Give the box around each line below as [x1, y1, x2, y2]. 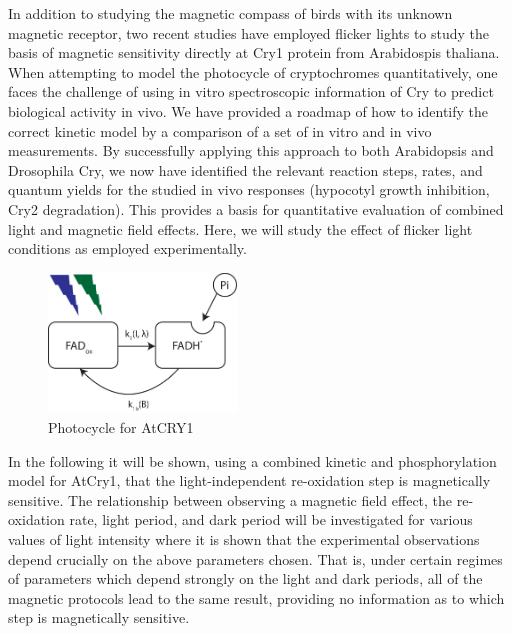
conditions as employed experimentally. [8, 238, 247, 259]
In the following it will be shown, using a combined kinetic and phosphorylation [8, 450, 497, 471]
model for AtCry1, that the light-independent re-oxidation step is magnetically [8, 470, 491, 491]
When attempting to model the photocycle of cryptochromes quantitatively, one [8, 61, 498, 82]
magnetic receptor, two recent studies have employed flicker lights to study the [8, 22, 490, 43]
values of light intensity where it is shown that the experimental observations [8, 529, 480, 549]
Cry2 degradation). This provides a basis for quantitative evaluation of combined [8, 198, 504, 219]
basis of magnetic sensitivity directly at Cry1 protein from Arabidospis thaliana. [8, 42, 500, 63]
